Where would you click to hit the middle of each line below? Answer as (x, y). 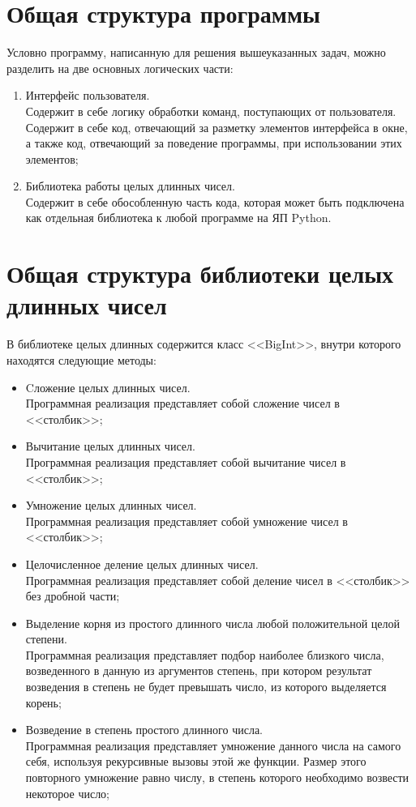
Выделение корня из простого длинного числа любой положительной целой (212, 623)
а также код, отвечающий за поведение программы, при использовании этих (214, 143)
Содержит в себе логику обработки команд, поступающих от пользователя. (211, 111)
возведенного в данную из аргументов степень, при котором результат (199, 670)
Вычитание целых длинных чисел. (110, 446)
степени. (46, 639)
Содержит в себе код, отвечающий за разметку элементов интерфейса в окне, (217, 127)
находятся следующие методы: (81, 359)
